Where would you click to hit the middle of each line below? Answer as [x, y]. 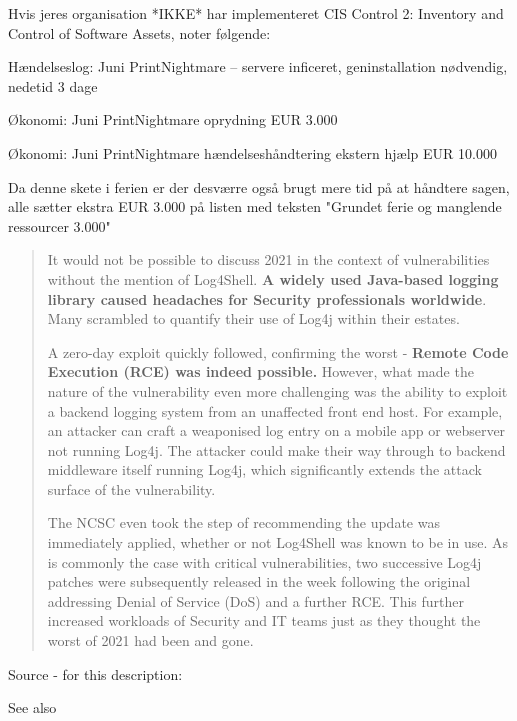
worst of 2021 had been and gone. [150, 640]
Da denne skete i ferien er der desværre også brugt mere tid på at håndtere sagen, [259, 186]
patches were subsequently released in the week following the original [259, 581]
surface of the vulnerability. [131, 488]
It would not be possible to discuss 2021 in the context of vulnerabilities [268, 259]
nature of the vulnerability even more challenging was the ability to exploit [277, 390]
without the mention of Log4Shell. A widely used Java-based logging [273, 278]
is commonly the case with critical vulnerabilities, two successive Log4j [264, 561]
